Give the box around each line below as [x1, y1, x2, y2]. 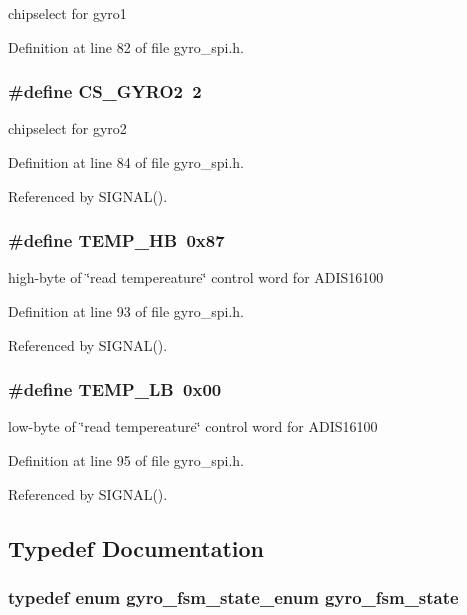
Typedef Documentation [8, 532, 264, 563]
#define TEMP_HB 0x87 [8, 228, 225, 253]
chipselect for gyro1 [8, 3, 127, 23]
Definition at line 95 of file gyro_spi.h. [8, 450, 245, 470]
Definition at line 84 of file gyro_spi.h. [8, 152, 245, 172]
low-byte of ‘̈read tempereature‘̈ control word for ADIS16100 [8, 416, 378, 437]
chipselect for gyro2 [8, 118, 127, 139]
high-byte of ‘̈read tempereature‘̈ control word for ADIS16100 [8, 267, 384, 288]
